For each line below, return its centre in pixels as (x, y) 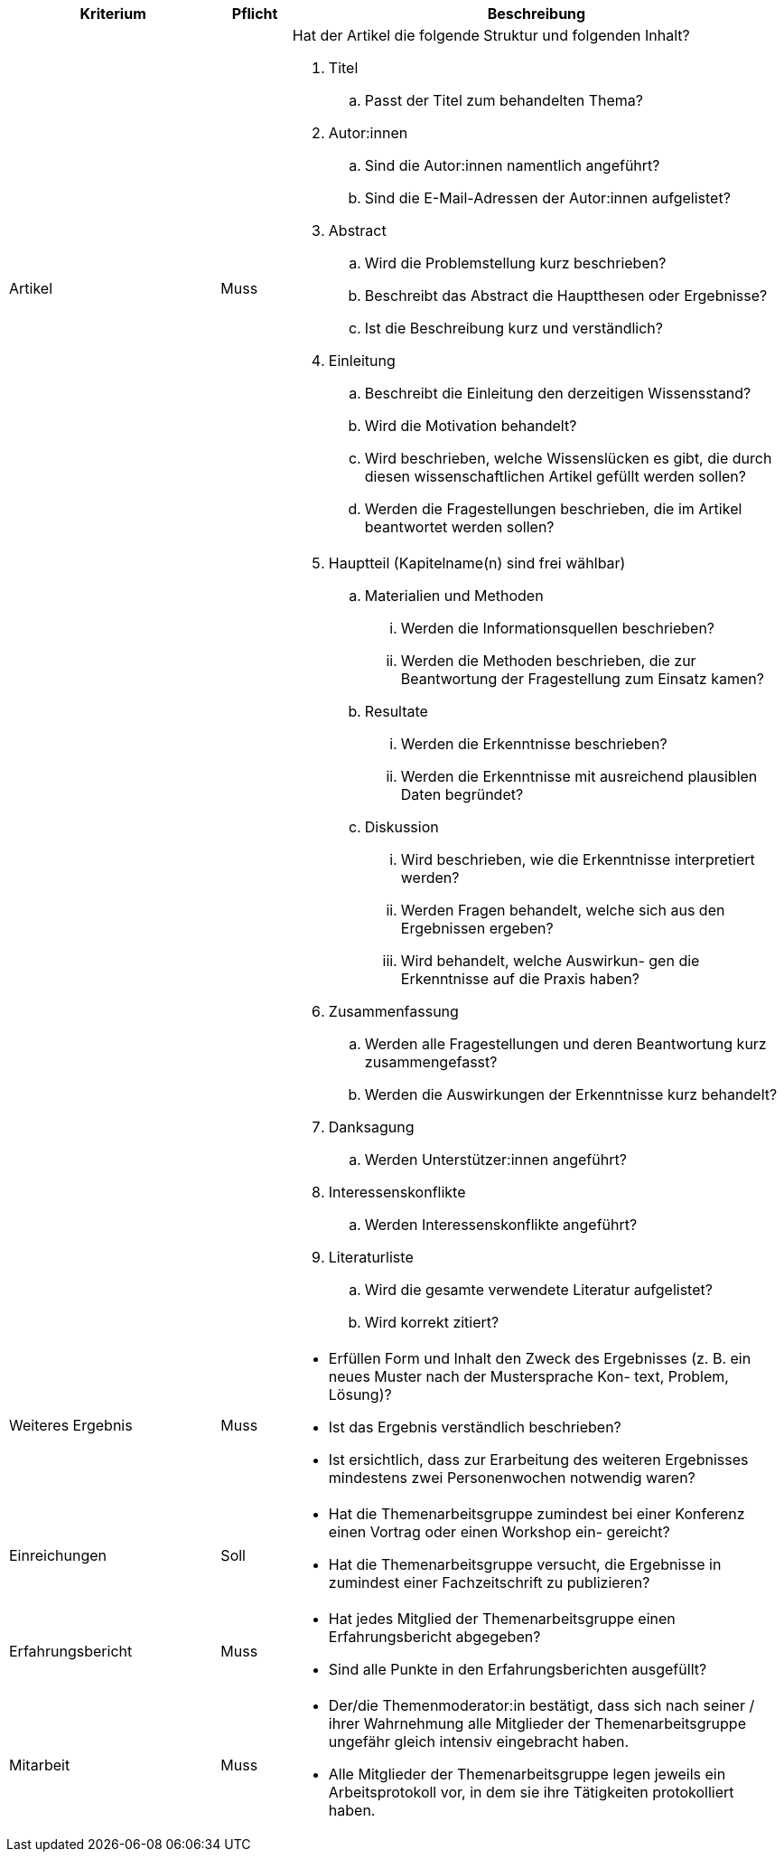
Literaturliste (371, 1257)
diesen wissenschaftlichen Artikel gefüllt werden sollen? (555, 476)
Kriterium (113, 14)
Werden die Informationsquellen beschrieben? (558, 628)
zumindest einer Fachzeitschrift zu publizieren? (489, 1582)
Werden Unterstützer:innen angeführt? (495, 1160)
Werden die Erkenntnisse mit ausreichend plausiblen (579, 776)
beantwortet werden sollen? (459, 527)
